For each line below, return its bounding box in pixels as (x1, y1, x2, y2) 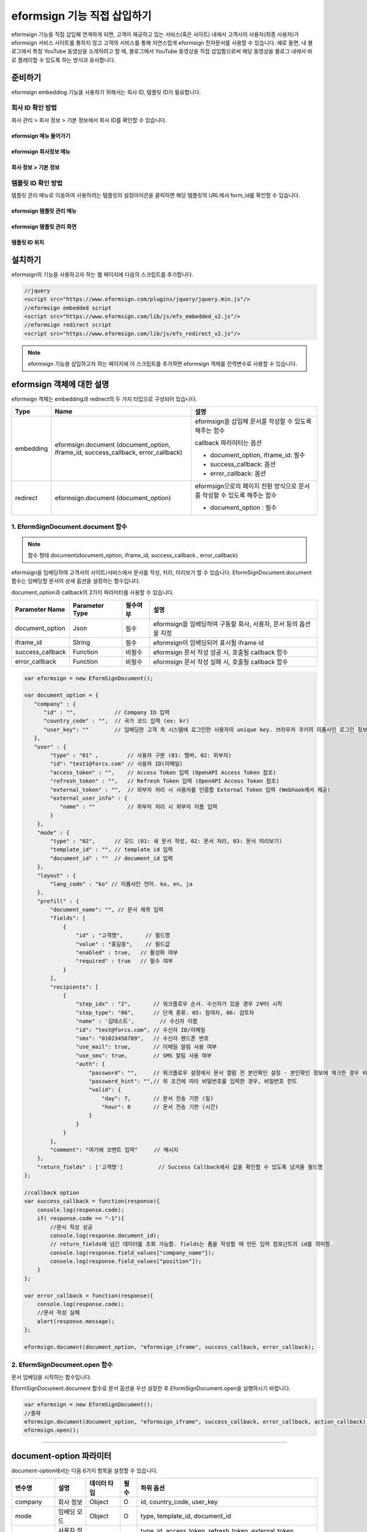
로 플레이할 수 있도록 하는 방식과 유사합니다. (11, 56, 116, 64)
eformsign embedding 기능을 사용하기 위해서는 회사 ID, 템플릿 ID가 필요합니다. (11, 88, 201, 96)
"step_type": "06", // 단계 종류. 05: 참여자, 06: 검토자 (75, 1009, 254, 1016)
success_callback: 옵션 (210, 460, 276, 469)
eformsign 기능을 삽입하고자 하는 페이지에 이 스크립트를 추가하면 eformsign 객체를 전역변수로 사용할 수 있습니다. (28, 360, 297, 368)
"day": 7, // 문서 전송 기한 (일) (101, 1094, 214, 1102)
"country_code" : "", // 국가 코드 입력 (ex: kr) (43, 718, 190, 724)
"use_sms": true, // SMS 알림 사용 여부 (75, 1052, 212, 1059)
